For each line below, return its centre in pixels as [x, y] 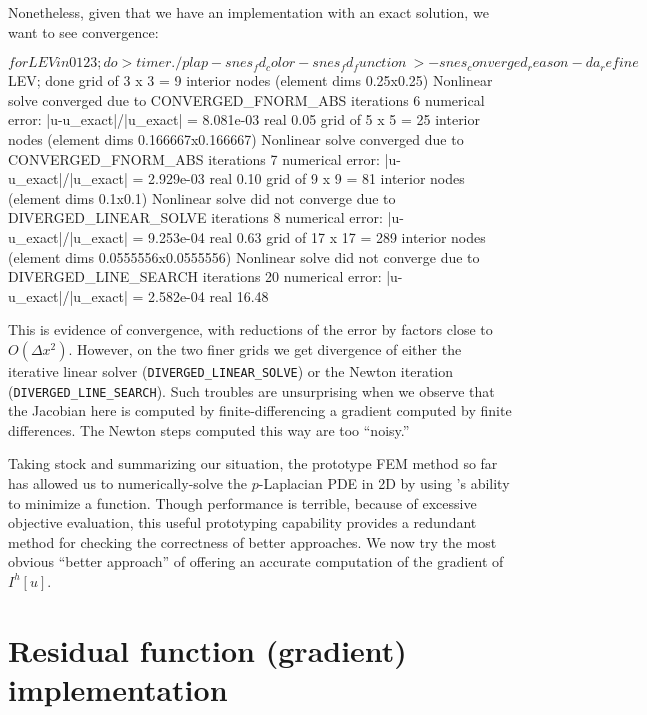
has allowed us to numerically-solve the [128, 483]
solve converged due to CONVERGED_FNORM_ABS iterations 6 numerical [246, 99]
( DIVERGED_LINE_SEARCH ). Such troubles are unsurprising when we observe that [251, 390]
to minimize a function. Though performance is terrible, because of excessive [242, 502]
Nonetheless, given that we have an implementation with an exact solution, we [248, 12]
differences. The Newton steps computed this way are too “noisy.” [209, 429]
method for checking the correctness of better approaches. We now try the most [252, 541]
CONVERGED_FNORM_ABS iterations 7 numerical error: [194, 158]
